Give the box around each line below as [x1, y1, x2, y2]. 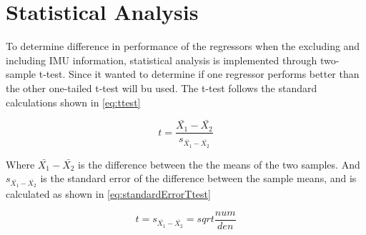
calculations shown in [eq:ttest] [6, 94, 141, 109]
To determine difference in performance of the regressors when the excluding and [6, 39, 360, 54]
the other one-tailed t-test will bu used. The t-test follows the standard [6, 80, 317, 95]
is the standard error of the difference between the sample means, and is [40, 171, 357, 186]
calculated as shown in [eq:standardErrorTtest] [6, 186, 211, 201]
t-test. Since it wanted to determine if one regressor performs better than [39, 66, 360, 81]
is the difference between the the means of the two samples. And [78, 156, 360, 171]
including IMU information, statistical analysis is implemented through [6, 52, 317, 67]
